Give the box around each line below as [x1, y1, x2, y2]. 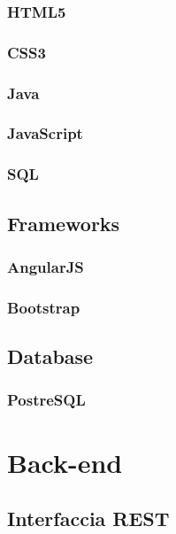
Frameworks [7, 209, 120, 236]
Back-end [7, 444, 123, 480]
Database [7, 343, 94, 370]
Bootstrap [7, 296, 80, 318]
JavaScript [7, 122, 83, 144]
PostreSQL [7, 389, 86, 411]
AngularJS [7, 255, 84, 277]
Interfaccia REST [7, 505, 170, 532]
